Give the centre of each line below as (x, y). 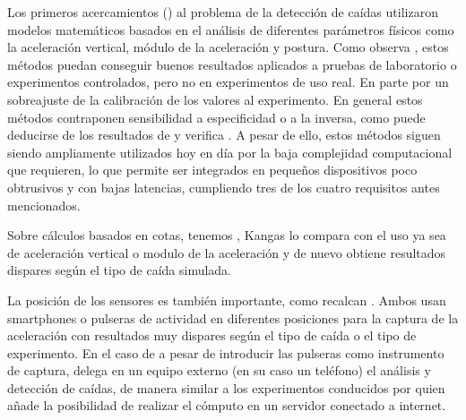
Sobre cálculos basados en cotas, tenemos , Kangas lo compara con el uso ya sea (227, 235)
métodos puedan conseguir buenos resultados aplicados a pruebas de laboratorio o (232, 64)
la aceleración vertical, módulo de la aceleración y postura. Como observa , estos (228, 47)
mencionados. (44, 205)
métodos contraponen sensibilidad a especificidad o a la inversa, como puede (216, 117)
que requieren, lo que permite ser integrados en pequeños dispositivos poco (212, 170)
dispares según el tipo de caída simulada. (120, 270)
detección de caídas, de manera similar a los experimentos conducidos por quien (226, 387)
